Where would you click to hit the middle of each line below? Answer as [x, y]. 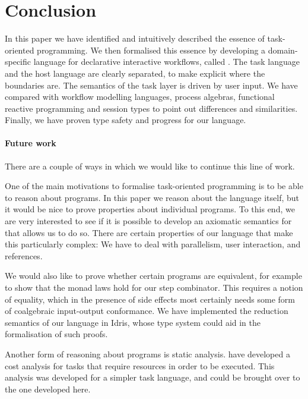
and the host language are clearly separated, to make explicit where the [135, 73]
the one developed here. [48, 389]
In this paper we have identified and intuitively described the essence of [135, 38]
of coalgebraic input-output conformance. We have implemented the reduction [147, 311]
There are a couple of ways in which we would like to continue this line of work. [150, 166]
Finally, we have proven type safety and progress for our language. [126, 120]
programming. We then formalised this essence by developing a [151, 50]
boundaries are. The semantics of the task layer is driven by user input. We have [151, 85]
